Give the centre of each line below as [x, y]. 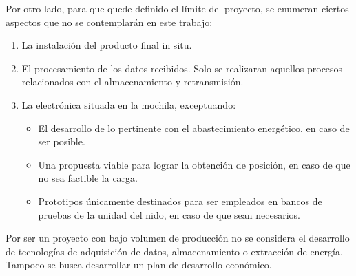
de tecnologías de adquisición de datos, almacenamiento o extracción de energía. [174, 251]
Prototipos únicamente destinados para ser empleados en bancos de [180, 201]
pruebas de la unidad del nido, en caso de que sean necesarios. [169, 214]
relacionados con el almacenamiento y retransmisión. [133, 82]
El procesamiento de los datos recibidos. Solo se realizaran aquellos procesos [182, 68]
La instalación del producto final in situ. [107, 45]
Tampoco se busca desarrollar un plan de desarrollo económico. [139, 265]
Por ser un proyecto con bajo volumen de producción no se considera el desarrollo [178, 238]
